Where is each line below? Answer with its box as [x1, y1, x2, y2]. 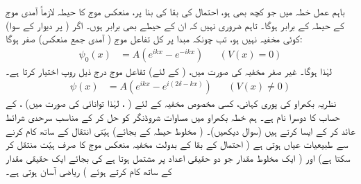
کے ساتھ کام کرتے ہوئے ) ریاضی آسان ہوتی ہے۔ [6, 164, 172, 178]
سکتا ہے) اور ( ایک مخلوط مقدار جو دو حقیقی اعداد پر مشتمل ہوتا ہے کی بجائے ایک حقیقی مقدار [6, 150, 351, 165]
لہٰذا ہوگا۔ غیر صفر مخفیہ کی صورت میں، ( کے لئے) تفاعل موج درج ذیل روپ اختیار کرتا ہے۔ [6, 63, 332, 78]
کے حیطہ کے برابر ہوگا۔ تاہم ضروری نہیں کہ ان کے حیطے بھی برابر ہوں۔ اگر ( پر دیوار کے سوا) [6, 17, 344, 32]
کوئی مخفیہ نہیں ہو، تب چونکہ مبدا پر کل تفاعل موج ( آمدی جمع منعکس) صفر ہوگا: [6, 31, 303, 46]
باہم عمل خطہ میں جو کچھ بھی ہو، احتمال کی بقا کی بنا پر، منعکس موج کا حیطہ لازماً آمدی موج [6, 4, 345, 18]
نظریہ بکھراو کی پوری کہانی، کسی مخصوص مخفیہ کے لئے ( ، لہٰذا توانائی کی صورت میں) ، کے [6, 96, 337, 110]
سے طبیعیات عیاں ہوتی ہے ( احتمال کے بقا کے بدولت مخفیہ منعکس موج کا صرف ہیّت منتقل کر [6, 137, 349, 151]
